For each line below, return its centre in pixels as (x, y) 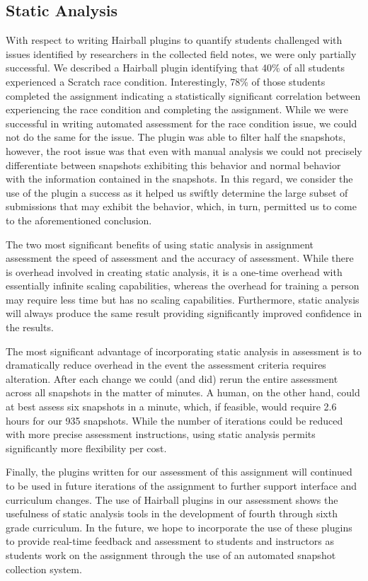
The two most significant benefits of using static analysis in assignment (160, 244)
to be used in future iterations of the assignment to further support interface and (182, 486)
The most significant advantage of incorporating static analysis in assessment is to (184, 351)
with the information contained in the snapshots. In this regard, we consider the (179, 179)
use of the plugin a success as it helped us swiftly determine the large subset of (177, 192)
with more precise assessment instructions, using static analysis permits (161, 434)
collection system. (44, 569)
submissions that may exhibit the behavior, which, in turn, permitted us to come (181, 206)
